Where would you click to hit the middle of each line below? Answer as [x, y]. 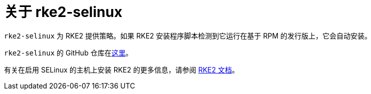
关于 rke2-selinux [63, 12]
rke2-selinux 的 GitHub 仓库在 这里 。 [68, 52]
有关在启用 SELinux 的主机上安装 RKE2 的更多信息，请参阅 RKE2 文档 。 [122, 69]
